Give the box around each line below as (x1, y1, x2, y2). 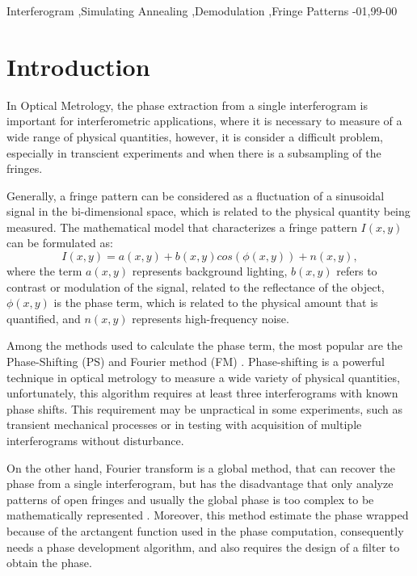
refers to (336, 263, 377, 280)
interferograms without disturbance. (6, 432, 184, 448)
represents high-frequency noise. (132, 309, 289, 326)
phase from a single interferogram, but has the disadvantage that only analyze (6, 475, 394, 492)
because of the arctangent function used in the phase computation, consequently (6, 522, 404, 539)
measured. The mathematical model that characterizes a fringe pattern (6, 218, 357, 235)
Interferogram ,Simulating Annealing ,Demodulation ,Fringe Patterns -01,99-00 (6, 2, 398, 19)
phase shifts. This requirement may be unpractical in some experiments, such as (6, 400, 402, 417)
